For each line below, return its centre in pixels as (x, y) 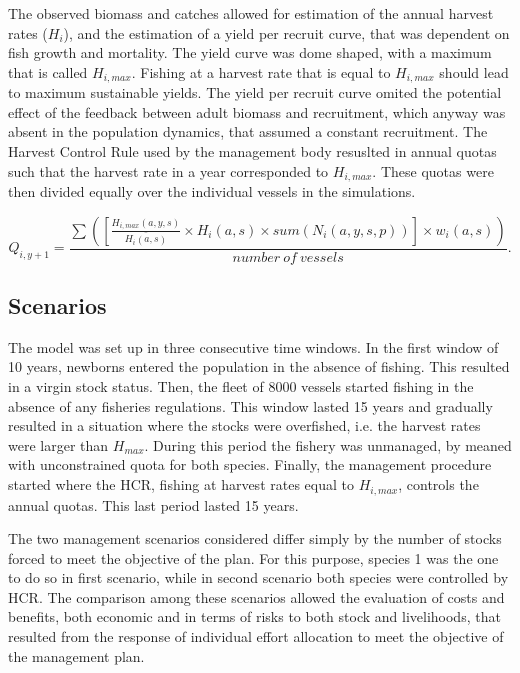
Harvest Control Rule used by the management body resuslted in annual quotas (252, 151)
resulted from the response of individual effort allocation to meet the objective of (256, 636)
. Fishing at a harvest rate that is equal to (261, 71)
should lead (474, 71)
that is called (48, 71)
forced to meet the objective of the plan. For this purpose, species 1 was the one (253, 557)
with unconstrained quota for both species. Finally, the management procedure (250, 464)
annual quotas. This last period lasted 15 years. (153, 504)
